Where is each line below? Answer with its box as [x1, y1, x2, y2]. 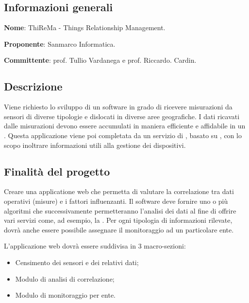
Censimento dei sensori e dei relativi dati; [15, 257, 139, 267]
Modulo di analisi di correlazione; [15, 273, 115, 284]
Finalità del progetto [4, 163, 110, 178]
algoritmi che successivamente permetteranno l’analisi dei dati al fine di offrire [4, 205, 236, 215]
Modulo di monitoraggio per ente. [15, 290, 116, 300]
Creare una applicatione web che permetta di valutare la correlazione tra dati [4, 186, 234, 196]
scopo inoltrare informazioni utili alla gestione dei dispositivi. [4, 140, 186, 150]
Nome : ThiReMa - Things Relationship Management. [4, 22, 166, 33]
